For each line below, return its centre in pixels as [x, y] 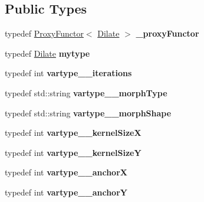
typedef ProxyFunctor [44, 33]
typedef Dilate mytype [47, 53]
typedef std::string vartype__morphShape [88, 113]
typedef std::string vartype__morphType [86, 92]
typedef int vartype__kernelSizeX [73, 133]
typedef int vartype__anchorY [66, 192]
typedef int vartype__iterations [68, 73]
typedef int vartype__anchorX [66, 172]
